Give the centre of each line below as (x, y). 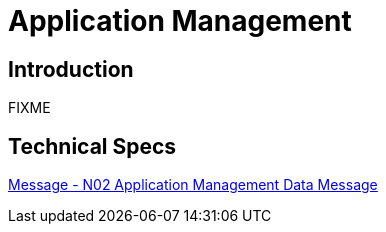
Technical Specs (92, 146)
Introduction (71, 69)
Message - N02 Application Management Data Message (193, 185)
